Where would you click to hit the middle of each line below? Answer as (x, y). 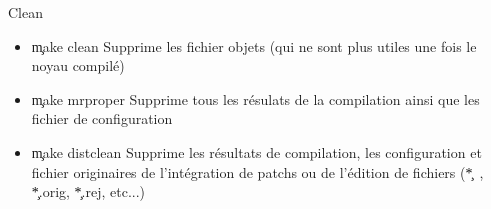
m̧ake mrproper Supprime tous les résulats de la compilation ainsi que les (255, 98)
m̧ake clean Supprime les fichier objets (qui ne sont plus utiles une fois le (254, 45)
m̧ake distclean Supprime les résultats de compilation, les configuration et (256, 151)
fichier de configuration (102, 118)
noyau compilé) (78, 65)
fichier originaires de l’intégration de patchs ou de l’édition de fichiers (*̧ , (257, 171)
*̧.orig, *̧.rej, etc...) (88, 191)
